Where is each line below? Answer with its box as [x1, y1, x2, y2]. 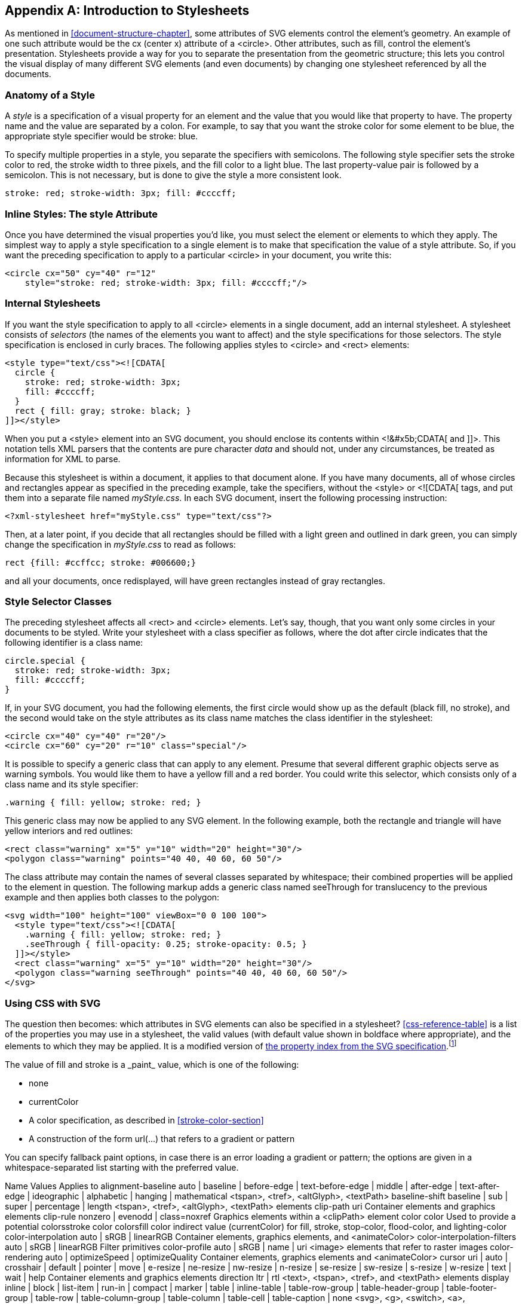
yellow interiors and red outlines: [5, 826, 133, 836]
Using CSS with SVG [5, 997, 101, 1009]
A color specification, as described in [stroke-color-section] [29, 1114, 264, 1125]
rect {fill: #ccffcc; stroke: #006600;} [5, 557, 196, 567]
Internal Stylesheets [5, 297, 101, 310]
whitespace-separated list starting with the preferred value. [5, 1162, 239, 1172]
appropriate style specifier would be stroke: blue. [5, 131, 198, 142]
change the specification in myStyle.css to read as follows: [5, 539, 236, 549]
